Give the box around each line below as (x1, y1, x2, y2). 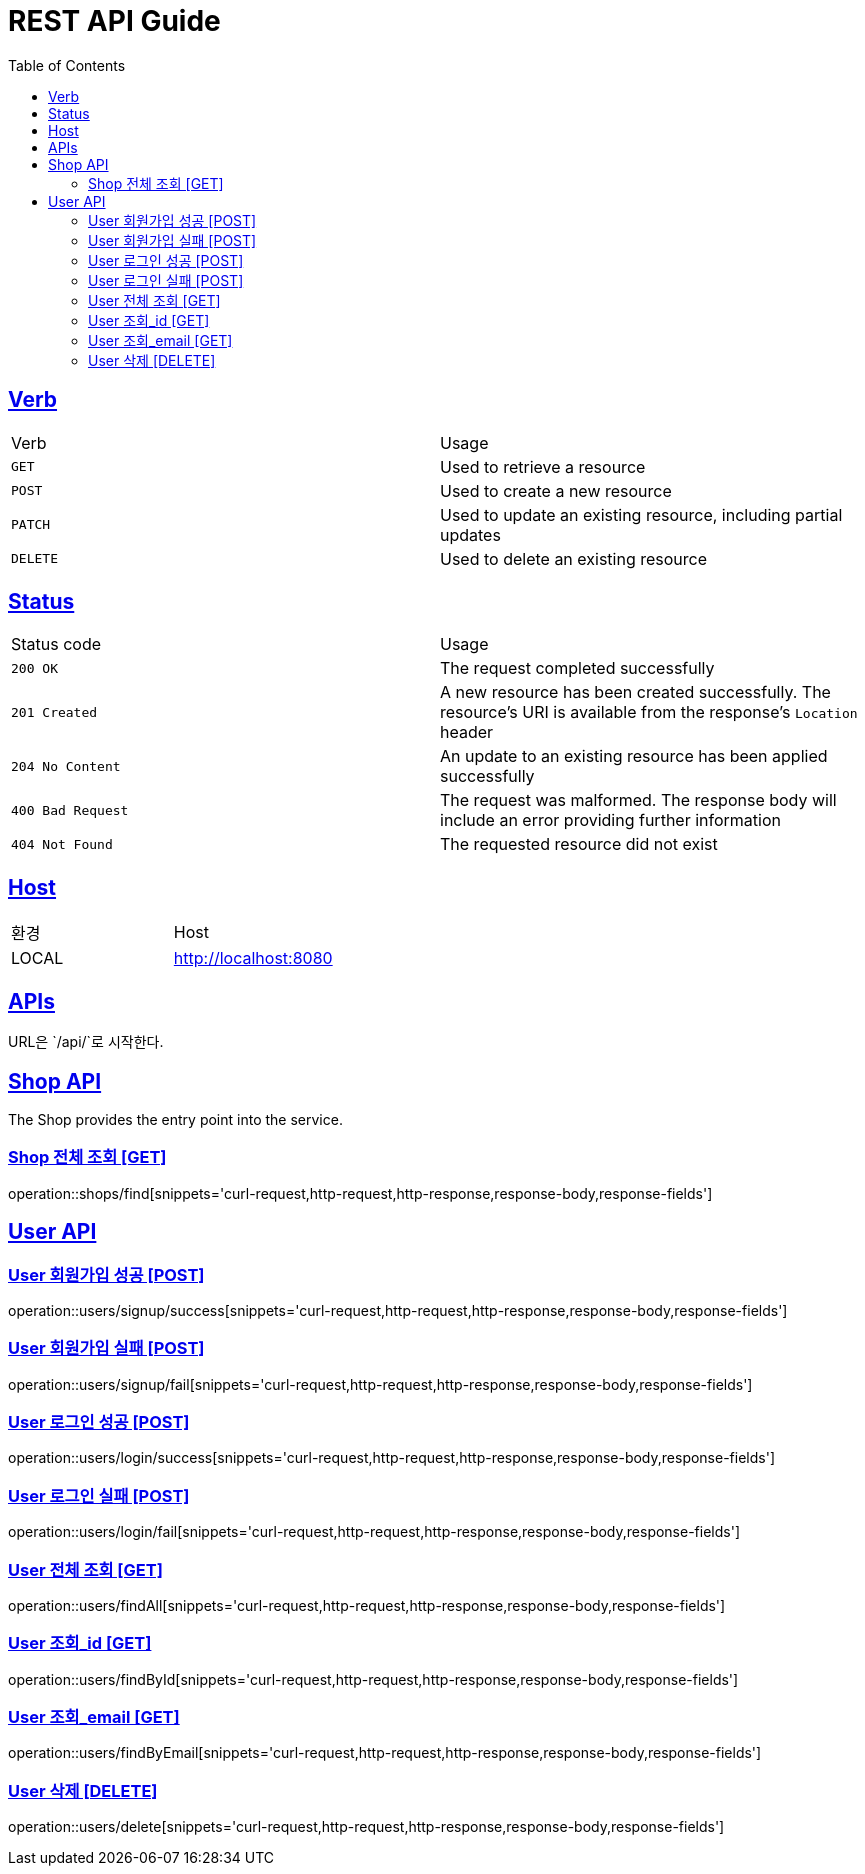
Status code (11, 634, 102, 655)
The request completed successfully (440, 658, 715, 679)
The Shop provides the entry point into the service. (8, 1110, 343, 1128)
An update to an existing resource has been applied (440, 746, 828, 767)
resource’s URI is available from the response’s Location (440, 702, 858, 723)
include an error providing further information (440, 810, 781, 831)
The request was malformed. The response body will (440, 790, 837, 811)
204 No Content (11, 758, 121, 774)
